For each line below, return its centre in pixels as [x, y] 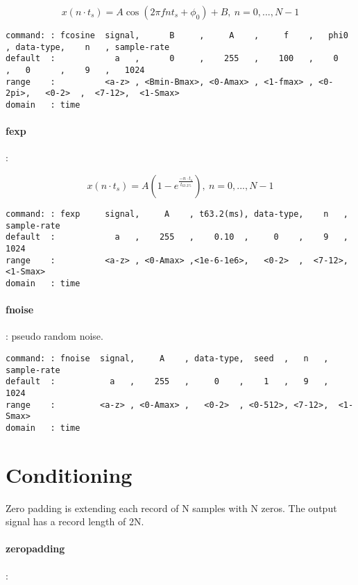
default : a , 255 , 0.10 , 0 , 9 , [177, 237]
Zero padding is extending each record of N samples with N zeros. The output [171, 508]
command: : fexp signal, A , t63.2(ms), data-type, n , [177, 214]
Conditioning [69, 474]
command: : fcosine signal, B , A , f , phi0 [177, 35]
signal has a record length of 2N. [75, 521]
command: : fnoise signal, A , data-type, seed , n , [167, 358]
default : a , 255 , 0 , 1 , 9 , [167, 382]
